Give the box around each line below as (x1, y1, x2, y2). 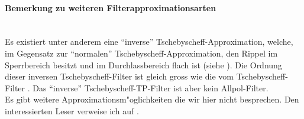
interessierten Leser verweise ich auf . (5, 104, 139, 117)
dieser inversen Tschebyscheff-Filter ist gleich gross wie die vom (5, 70, 234, 82)
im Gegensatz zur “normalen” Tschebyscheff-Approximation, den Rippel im (5, 47, 278, 59)
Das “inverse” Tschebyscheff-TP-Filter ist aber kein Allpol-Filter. (33, 81, 269, 94)
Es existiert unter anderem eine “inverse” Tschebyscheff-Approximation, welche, (5, 35, 293, 48)
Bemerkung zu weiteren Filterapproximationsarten (5, 1, 216, 14)
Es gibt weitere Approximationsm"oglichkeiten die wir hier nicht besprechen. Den (5, 93, 299, 105)
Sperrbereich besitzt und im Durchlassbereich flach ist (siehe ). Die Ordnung (5, 58, 282, 71)
